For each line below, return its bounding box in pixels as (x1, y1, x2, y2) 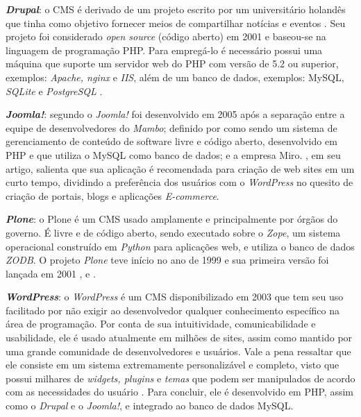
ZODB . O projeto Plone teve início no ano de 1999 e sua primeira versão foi (6, 253, 329, 267)
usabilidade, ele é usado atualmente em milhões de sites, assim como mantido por (6, 330, 353, 345)
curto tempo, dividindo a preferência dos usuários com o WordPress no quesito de (6, 175, 353, 189)
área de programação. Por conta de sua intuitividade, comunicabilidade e (6, 316, 316, 331)
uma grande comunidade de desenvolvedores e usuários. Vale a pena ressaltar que (6, 343, 351, 358)
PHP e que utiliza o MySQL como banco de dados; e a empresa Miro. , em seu (6, 147, 341, 162)
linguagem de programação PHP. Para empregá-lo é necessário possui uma (6, 42, 323, 57)
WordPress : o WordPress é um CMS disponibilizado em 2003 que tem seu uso (6, 289, 344, 304)
